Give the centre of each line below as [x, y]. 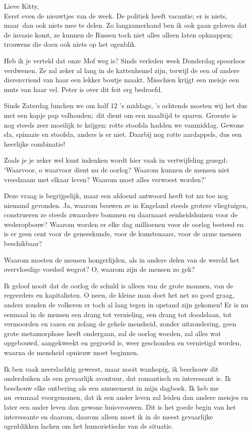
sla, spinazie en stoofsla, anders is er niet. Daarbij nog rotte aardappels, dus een [123, 134]
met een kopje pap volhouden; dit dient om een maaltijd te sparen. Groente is [120, 115]
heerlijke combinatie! [35, 143]
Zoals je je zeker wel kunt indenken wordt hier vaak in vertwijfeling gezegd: [116, 160]
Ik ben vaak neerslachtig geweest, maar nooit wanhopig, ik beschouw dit [111, 368]
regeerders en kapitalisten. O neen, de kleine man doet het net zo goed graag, [119, 295]
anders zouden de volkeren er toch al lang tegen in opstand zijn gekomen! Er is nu [126, 305]
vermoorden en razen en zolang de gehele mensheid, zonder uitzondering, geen [120, 324]
